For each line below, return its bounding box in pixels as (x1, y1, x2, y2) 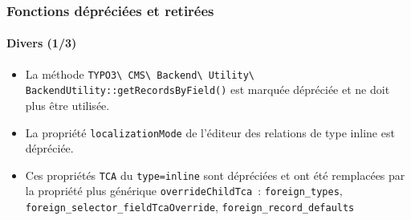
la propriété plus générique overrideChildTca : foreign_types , (25, 182, 343, 199)
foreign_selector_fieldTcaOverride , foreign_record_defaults (25, 198, 355, 215)
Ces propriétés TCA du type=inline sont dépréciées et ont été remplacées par (25, 166, 405, 183)
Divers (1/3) (6, 35, 77, 51)
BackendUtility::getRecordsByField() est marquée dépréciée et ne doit (25, 81, 390, 98)
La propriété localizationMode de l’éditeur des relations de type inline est (25, 124, 395, 141)
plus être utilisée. (25, 96, 110, 113)
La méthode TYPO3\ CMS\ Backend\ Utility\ (25, 65, 254, 82)
